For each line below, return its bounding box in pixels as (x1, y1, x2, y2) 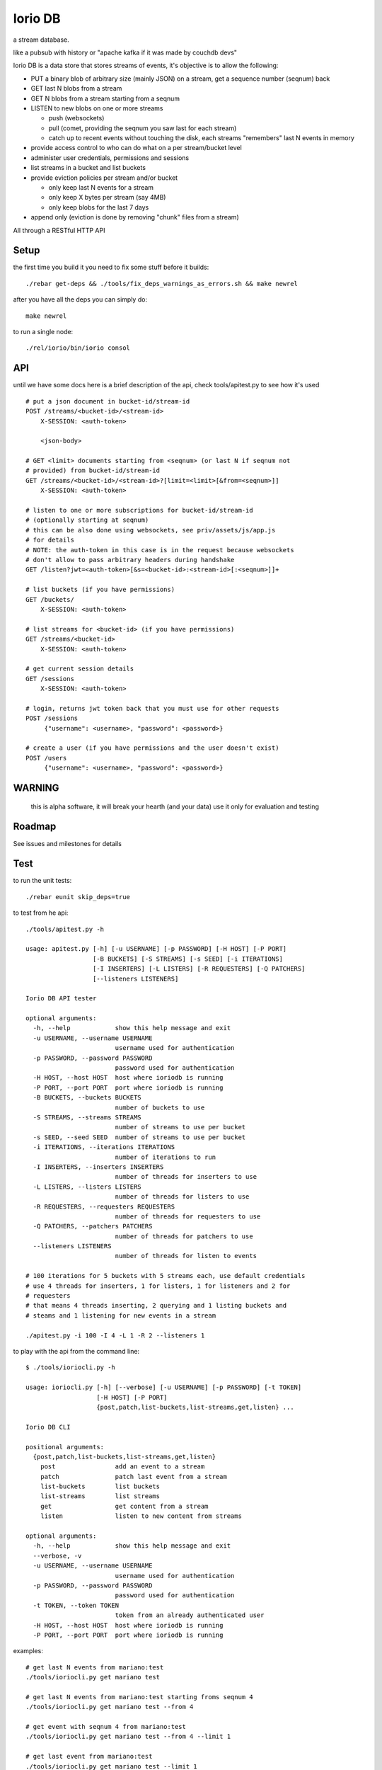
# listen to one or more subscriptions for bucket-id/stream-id (25, 506, 254, 515)
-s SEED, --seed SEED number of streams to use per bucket (33, 1133, 246, 1141)
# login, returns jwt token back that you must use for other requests (25, 704, 279, 712)
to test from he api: (13, 908, 69, 917)
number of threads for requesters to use (115, 1212, 261, 1221)
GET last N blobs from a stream (30, 84, 122, 93)
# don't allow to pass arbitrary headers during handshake (25, 556, 235, 564)
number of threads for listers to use (115, 1193, 250, 1201)
